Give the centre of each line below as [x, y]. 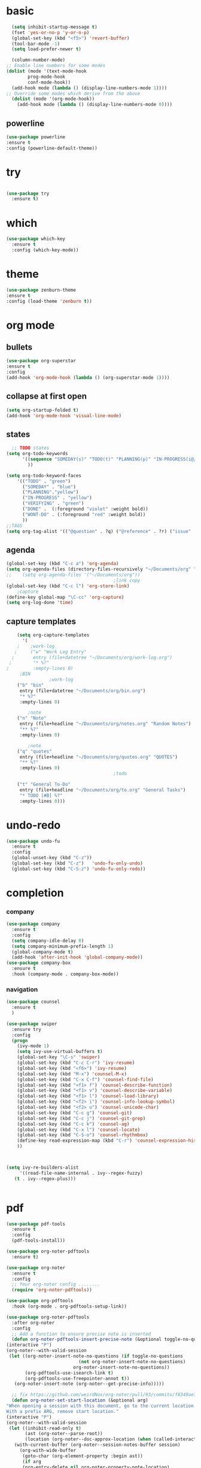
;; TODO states [31, 448]
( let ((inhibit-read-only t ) [45, 1428]
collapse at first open [47, 396]
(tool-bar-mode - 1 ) [36, 44]
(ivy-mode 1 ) [33, 1046]
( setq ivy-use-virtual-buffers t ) [60, 1052]
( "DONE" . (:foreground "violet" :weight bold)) [85, 509]
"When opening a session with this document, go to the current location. [101, 1406]
